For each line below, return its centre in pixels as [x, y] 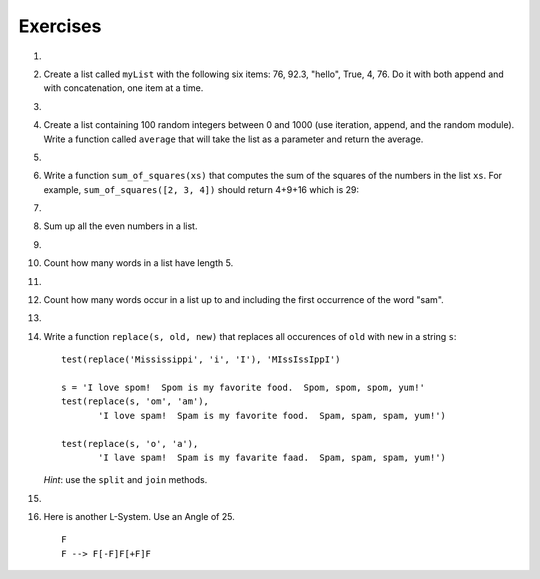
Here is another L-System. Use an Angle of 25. [139, 517]
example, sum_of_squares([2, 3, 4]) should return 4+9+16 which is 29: [201, 189]
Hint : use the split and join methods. [125, 480]
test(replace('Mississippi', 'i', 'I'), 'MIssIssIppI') [201, 359]
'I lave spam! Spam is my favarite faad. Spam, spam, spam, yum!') [272, 457]
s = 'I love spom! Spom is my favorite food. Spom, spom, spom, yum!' [243, 387]
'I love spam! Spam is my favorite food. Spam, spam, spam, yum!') [272, 415]
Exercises [60, 26]
